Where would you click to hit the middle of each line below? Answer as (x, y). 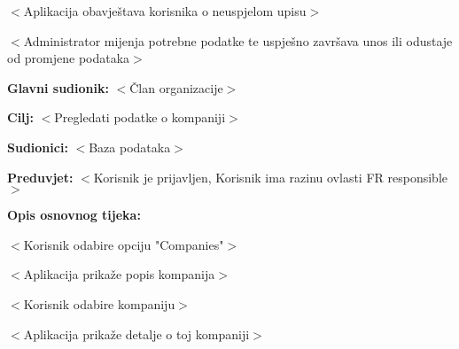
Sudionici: (38, 147)
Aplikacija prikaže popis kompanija (119, 274)
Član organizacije (176, 87)
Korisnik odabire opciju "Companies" (124, 244)
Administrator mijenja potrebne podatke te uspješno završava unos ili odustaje (238, 40)
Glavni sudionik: (58, 87)
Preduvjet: (40, 177)
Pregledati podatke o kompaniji (140, 117)
